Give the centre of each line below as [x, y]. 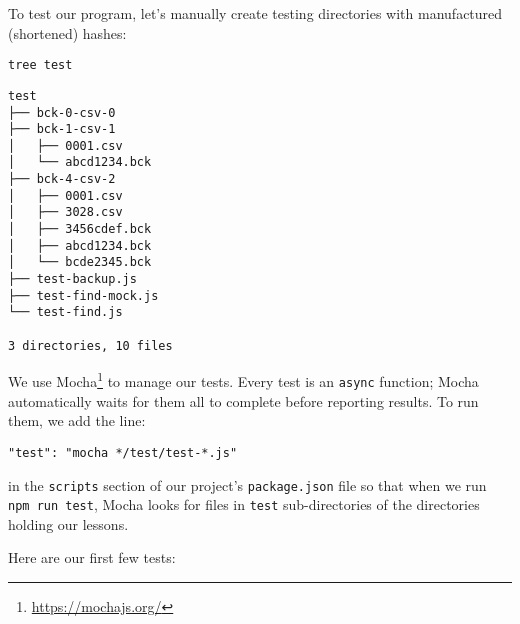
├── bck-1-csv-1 [62, 129]
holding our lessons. [68, 523]
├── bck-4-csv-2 [62, 179]
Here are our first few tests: [92, 557]
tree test [40, 65]
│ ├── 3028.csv [65, 212]
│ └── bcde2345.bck [80, 262]
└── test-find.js [65, 312]
